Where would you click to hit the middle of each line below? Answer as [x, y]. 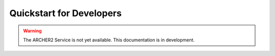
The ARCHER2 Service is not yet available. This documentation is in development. [109, 40]
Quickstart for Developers [65, 13]
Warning [32, 31]
